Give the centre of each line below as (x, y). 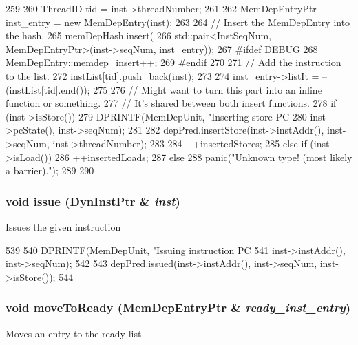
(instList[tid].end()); (48, 89)
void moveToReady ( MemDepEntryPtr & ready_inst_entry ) (178, 307)
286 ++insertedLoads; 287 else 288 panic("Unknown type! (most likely (203, 157)
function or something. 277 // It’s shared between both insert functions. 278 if (171, 103)
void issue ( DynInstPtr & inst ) (93, 201)
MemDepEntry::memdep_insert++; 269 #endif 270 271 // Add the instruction (173, 62)
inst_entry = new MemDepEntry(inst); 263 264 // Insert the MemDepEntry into (178, 22)
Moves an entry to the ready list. (75, 333)
